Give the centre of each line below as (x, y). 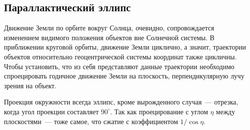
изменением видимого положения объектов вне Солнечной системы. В (109, 37)
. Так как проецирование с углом (159, 111)
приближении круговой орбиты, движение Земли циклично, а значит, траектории (125, 47)
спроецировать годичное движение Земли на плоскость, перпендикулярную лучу (124, 76)
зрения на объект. (30, 85)
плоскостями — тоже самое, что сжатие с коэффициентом (91, 121)
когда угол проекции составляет (51, 111)
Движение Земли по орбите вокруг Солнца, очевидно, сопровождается (109, 28)
